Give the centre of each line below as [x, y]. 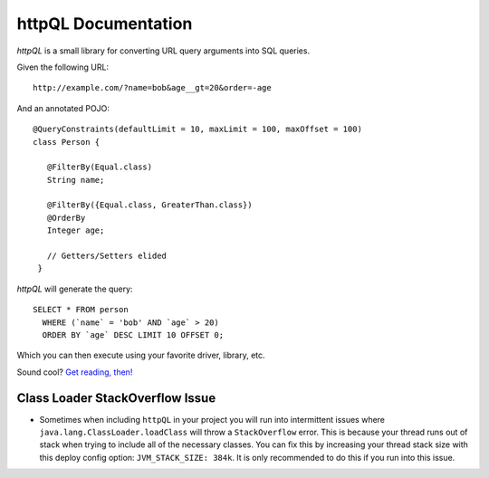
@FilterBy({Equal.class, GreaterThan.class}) [149, 205]
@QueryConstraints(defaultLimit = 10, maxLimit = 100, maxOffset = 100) [197, 129]
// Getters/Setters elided [107, 256]
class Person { [67, 142]
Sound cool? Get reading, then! [75, 372]
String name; [76, 180]
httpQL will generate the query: [75, 289]
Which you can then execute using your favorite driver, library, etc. [141, 355]
